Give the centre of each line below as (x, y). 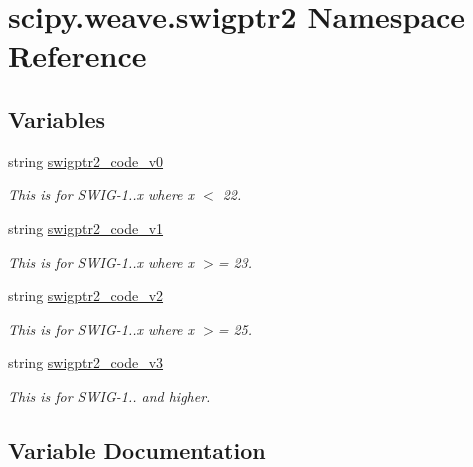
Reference (77, 55)
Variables (57, 118)
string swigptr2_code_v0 (86, 160)
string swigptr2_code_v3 (86, 362)
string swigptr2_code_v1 (86, 227)
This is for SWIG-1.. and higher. (109, 395)
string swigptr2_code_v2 (86, 295)
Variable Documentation (137, 449)
